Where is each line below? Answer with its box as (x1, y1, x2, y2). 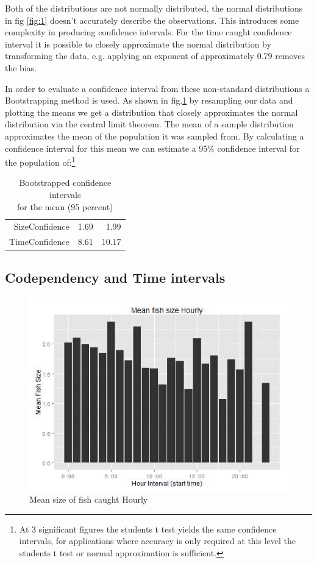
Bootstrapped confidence (19, 176, 112, 189)
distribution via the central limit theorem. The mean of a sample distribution (5, 118, 294, 130)
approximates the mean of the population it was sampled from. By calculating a (5, 129, 304, 142)
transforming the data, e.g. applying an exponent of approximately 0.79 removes (5, 49, 305, 62)
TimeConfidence (9, 235, 69, 248)
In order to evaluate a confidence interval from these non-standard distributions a (5, 82, 310, 94)
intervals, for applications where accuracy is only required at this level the (19, 534, 296, 547)
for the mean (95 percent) (17, 200, 113, 213)
